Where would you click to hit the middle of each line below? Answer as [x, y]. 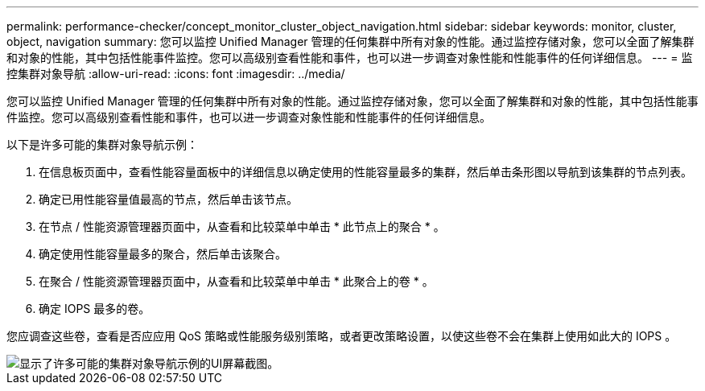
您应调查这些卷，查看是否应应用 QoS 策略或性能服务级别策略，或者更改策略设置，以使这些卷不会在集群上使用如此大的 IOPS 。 [342, 336]
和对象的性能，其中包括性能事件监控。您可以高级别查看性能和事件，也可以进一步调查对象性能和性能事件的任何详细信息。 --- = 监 [350, 58]
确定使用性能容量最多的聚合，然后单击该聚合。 [163, 254]
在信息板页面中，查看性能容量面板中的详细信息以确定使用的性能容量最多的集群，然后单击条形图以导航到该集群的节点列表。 [365, 172]
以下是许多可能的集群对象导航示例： [102, 144]
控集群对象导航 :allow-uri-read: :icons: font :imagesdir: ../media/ [176, 74]
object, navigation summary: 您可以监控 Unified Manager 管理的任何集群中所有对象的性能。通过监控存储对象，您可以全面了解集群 [350, 41]
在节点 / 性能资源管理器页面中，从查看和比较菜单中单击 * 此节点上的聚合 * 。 [242, 226]
